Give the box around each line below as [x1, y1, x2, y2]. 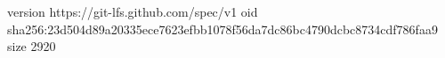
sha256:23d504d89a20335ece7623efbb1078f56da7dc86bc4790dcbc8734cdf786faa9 [7, 19, 438, 38]
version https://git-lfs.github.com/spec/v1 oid [7, 3, 258, 20]
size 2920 [7, 37, 56, 55]
